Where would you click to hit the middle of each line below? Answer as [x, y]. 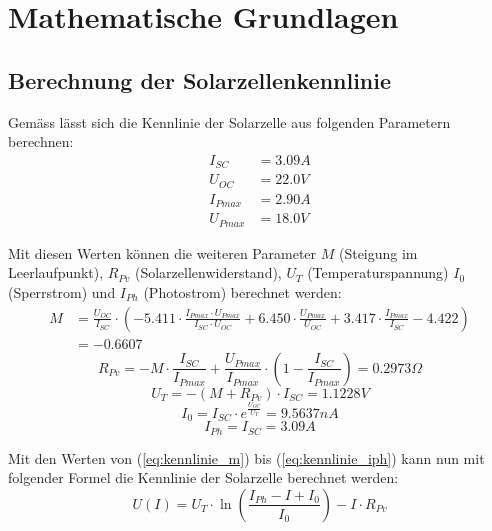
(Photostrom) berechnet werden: [242, 291]
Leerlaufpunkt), [56, 272]
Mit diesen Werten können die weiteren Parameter [162, 252]
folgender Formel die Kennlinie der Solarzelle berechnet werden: [203, 477]
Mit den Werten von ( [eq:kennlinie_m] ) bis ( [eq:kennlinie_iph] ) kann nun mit [246, 457]
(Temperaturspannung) [378, 272]
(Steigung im [378, 252]
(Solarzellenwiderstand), [208, 272]
